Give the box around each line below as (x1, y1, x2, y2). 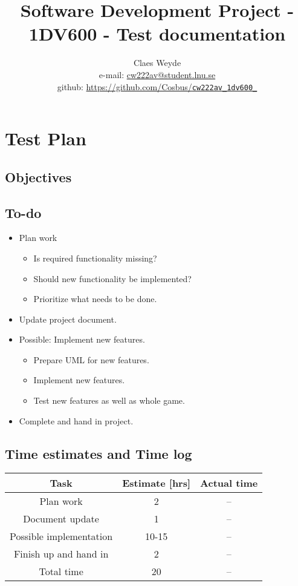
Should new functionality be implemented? (33, 272, 192, 285)
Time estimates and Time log (5, 444, 192, 463)
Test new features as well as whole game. (33, 394, 185, 407)
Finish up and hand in (13, 547, 109, 561)
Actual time (200, 476, 258, 490)
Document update (23, 512, 99, 526)
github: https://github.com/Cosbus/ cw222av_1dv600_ (57, 80, 258, 93)
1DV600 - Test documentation (28, 21, 286, 46)
